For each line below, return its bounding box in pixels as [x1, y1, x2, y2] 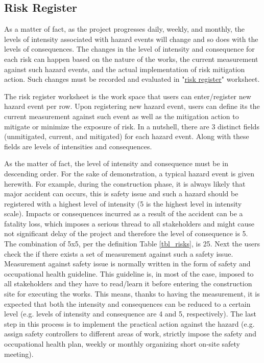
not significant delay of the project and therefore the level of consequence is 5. [4, 228, 248, 239]
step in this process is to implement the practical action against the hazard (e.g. [4, 318, 255, 329]
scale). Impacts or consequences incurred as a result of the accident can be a [4, 208, 243, 219]
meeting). [4, 348, 34, 359]
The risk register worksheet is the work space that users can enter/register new [4, 90, 251, 101]
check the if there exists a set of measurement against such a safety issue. [4, 248, 233, 259]
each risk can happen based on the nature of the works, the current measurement [4, 53, 258, 64]
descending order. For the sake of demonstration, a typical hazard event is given [4, 168, 254, 178]
